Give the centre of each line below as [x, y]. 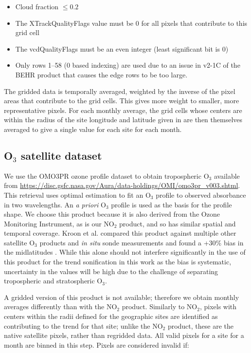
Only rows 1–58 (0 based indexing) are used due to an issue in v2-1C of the [128, 65]
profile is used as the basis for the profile [171, 204]
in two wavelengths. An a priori [51, 204]
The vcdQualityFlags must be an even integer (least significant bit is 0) [122, 48]
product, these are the [200, 325]
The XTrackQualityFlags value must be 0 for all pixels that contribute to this [131, 23]
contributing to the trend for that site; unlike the [77, 325]
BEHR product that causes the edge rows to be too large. [101, 74]
